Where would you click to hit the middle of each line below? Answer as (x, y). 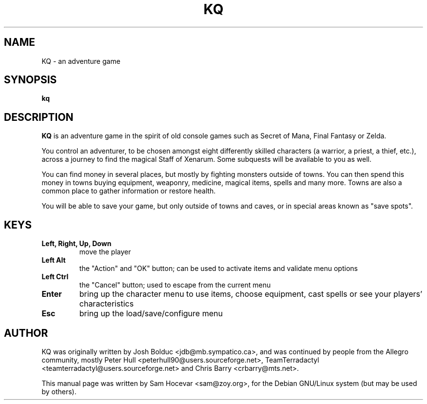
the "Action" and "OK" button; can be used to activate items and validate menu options (218, 269)
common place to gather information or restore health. (129, 191)
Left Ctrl (55, 277)
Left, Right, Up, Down (77, 244)
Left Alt (54, 260)
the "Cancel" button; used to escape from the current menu (175, 285)
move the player (105, 252)
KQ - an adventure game (81, 61)
